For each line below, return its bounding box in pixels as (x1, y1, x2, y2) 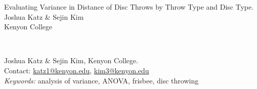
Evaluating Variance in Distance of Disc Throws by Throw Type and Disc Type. (4, 2, 254, 12)
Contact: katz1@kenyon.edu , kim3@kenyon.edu (4, 65, 149, 75)
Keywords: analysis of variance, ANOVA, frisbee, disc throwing (4, 75, 199, 85)
